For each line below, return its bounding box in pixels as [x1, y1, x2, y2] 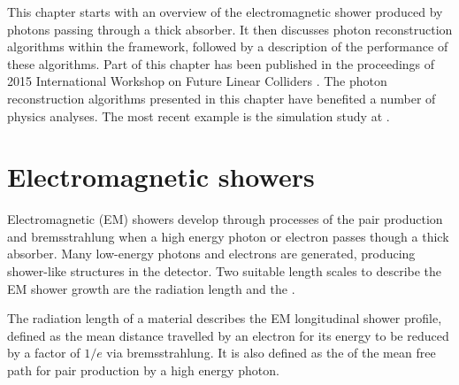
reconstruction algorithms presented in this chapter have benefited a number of [7, 89, 436, 107]
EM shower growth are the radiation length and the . [7, 279, 295, 297]
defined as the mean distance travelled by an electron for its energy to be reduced [7, 326, 449, 344]
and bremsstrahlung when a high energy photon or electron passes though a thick [7, 227, 449, 245]
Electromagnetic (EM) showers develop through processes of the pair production [7, 210, 443, 228]
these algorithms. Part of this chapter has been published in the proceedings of [7, 54, 435, 73]
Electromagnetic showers [7, 158, 315, 195]
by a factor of [7, 343, 80, 362]
